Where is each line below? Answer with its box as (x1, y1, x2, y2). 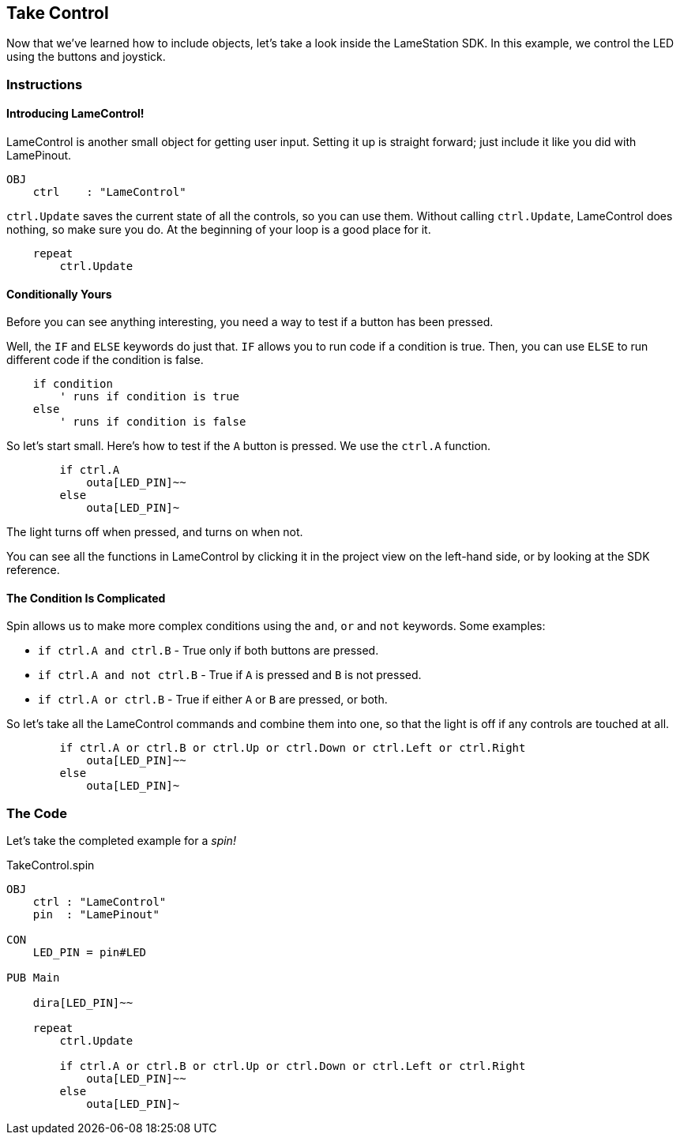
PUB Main (6, 971, 60, 985)
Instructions (6, 76, 83, 92)
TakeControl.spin (6, 858, 95, 873)
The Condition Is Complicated (6, 591, 166, 605)
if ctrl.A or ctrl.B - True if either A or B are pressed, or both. (38, 692, 388, 707)
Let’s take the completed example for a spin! (6, 834, 236, 848)
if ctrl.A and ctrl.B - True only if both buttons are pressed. (38, 644, 379, 658)
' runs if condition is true (59, 390, 240, 403)
